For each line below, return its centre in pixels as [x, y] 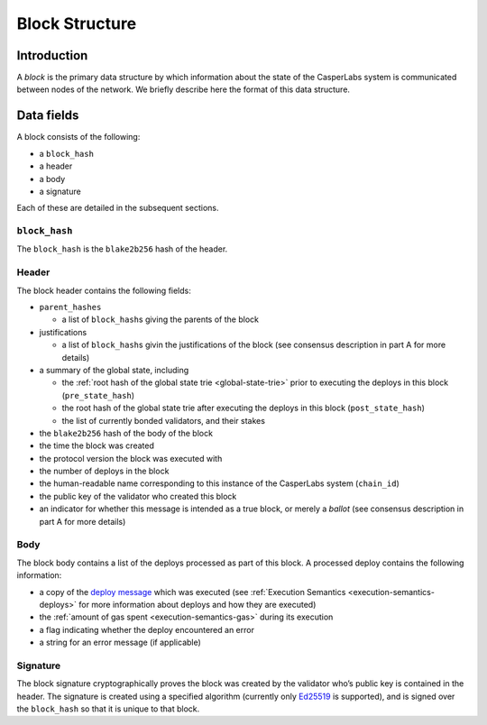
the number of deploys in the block [104, 471]
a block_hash [67, 153]
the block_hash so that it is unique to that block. [108, 709]
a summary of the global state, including [114, 370]
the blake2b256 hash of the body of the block [126, 433]
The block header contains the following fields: [104, 290]
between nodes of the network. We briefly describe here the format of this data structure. [184, 89]
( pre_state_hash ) [98, 395]
